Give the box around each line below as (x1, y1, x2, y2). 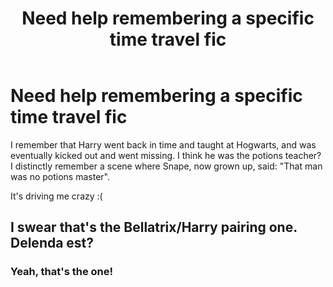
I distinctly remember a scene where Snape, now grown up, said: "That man (10, 160, 323, 172)
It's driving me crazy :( (10, 190, 103, 202)
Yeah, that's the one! (10, 265, 114, 279)
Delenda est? (10, 235, 95, 252)
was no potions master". (10, 170, 110, 182)
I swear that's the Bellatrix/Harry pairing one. (10, 219, 298, 236)
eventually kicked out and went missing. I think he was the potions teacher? (10, 149, 322, 161)
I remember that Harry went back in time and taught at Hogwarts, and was (10, 138, 317, 151)
